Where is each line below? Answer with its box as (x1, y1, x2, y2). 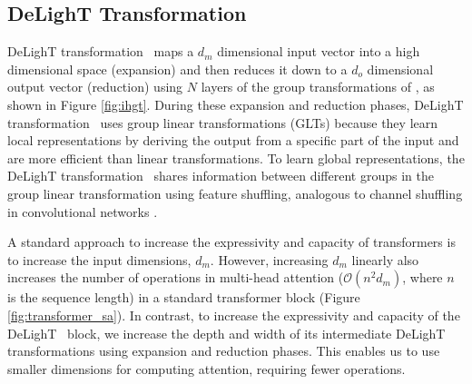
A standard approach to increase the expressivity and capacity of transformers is (7, 232, 456, 251)
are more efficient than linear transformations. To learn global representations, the (7, 148, 465, 167)
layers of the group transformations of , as (201, 77, 435, 96)
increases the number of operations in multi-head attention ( (7, 268, 344, 287)
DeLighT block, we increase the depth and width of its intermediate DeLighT (7, 323, 446, 342)
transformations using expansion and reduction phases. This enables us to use (7, 341, 440, 360)
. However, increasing (210, 250, 329, 269)
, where (402, 268, 443, 287)
